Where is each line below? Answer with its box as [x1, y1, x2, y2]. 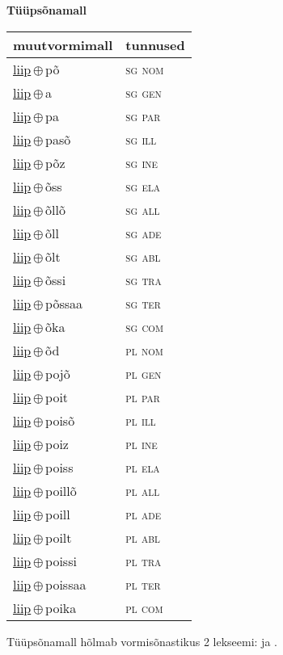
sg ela [125, 176, 161, 195]
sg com [125, 317, 163, 336]
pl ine [125, 434, 158, 453]
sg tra [125, 270, 162, 289]
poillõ [45, 481, 77, 500]
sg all [125, 199, 160, 219]
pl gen [125, 363, 162, 383]
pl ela [125, 457, 160, 477]
